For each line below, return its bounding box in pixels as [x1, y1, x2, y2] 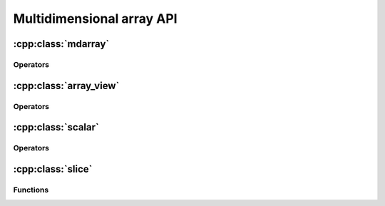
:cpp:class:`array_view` [13, 79, 120, 92]
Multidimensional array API [13, 11, 178, 26]
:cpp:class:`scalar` [13, 121, 99, 133]
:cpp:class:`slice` [13, 163, 93, 175]
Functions [13, 185, 49, 195]
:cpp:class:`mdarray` [13, 38, 110, 50]
